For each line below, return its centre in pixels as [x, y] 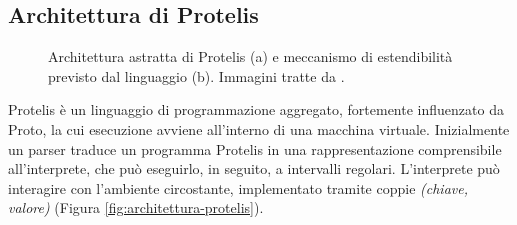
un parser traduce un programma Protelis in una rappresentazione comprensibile [255, 148]
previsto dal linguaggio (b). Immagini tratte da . [196, 75]
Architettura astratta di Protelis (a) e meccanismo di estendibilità [250, 56]
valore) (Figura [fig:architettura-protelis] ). [136, 207]
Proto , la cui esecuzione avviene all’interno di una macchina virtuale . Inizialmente [259, 128]
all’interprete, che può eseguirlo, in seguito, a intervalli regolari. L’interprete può [254, 168]
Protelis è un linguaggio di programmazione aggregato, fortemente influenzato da [256, 109]
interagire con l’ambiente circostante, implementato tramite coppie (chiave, [238, 187]
